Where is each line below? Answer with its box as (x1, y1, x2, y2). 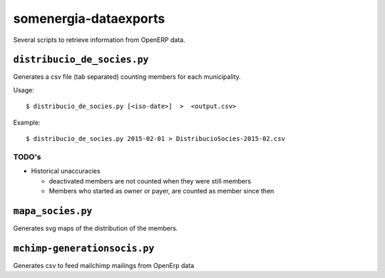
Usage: (13, 85, 35, 94)
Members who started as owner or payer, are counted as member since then (48, 186, 274, 195)
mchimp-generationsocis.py (13, 242, 155, 254)
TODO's (13, 151, 42, 161)
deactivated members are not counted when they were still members (48, 176, 252, 185)
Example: (13, 118, 41, 127)
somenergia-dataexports (13, 11, 165, 26)
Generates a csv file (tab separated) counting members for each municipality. (13, 73, 242, 81)
